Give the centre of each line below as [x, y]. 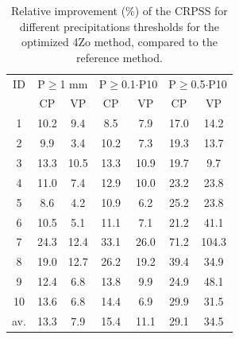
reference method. [119, 57]
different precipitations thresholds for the [119, 26]
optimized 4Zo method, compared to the [119, 42]
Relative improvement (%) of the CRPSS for [119, 10]
